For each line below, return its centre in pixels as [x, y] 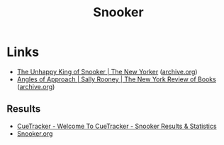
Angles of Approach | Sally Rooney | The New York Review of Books [117, 79]
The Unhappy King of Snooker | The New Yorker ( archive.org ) [107, 71]
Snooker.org [35, 133]
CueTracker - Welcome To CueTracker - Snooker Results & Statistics [117, 126]
